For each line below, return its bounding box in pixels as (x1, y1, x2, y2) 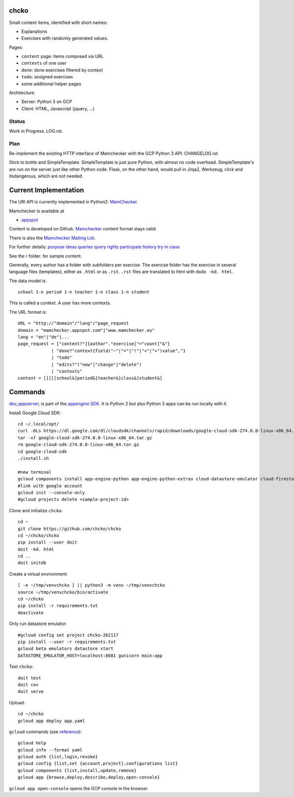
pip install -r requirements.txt (18, 603, 98, 609)
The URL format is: (9, 309, 47, 315)
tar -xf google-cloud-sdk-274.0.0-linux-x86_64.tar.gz (18, 435, 152, 441)
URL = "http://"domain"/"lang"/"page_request (18, 321, 129, 326)
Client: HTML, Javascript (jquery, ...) (21, 105, 95, 111)
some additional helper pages (21, 81, 81, 87)
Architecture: (9, 90, 36, 96)
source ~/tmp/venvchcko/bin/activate (18, 589, 109, 595)
